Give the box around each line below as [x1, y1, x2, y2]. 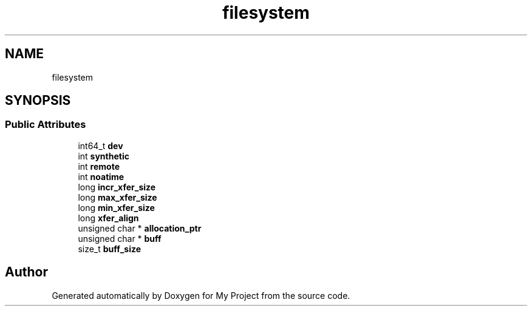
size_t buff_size [78, 243, 142, 254]
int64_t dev [78, 140, 123, 151]
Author [5, 264, 48, 280]
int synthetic [78, 150, 129, 161]
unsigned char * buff [78, 233, 162, 244]
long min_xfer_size [78, 202, 155, 213]
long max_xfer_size [78, 192, 157, 202]
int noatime [78, 171, 124, 182]
